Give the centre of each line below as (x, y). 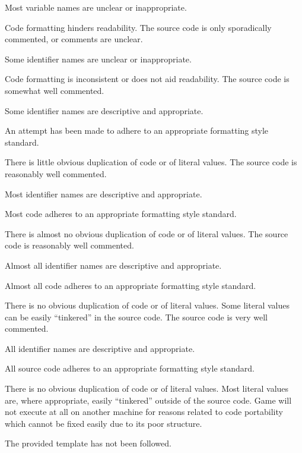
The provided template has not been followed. (88, 443)
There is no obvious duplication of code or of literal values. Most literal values (147, 388)
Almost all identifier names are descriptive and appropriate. (113, 265)
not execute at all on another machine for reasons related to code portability (144, 412)
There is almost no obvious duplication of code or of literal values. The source (147, 233)
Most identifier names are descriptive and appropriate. (104, 194)
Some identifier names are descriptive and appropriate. (104, 110)
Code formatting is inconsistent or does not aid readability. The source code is (147, 79)
